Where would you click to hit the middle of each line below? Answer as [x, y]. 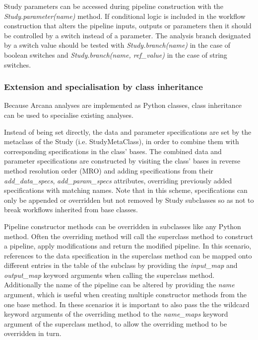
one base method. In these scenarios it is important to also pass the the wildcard [127, 304]
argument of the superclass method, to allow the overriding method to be [116, 323]
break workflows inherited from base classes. [71, 210]
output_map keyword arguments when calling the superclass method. [109, 275]
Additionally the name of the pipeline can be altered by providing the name [119, 285]
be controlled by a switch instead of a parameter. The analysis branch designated [128, 35]
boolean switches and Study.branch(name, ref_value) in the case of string [116, 54]
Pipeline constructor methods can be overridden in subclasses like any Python [123, 226]
